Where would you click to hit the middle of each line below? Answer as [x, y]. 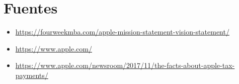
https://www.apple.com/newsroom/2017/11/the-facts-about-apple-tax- [125, 65]
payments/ [32, 75]
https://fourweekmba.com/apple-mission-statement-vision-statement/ [122, 32]
